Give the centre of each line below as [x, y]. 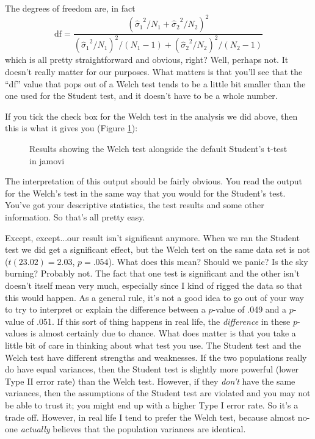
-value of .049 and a [250, 309]
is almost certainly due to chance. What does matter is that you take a [163, 333]
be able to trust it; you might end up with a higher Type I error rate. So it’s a [152, 405]
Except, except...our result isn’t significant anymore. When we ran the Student [152, 237]
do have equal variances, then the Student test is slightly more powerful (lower [152, 369]
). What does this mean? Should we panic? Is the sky [208, 261]
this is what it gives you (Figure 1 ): [71, 128]
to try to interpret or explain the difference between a [105, 309]
